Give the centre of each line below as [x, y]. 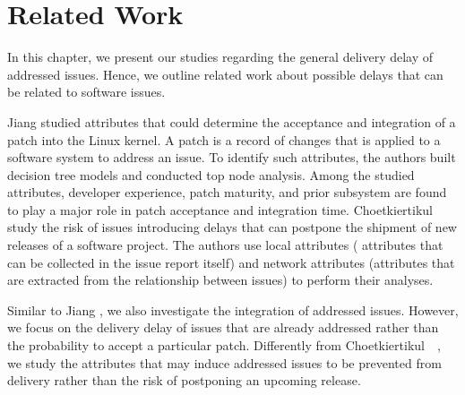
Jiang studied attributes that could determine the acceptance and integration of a [232, 121]
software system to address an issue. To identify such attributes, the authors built [232, 157]
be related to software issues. [86, 92]
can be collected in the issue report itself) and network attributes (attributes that [231, 262]
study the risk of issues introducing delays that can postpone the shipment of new [232, 227]
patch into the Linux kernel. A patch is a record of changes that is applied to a [224, 139]
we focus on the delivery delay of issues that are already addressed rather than [223, 327]
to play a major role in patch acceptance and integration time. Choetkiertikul [220, 209]
